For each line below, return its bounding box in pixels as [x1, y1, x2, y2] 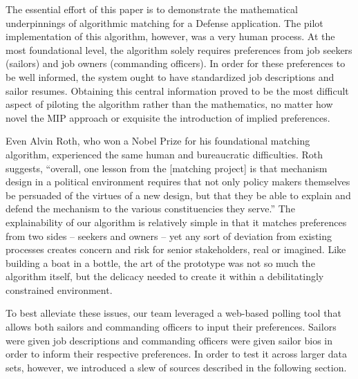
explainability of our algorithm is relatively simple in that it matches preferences [6, 214, 347, 229]
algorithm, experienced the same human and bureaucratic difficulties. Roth [6, 147, 323, 161]
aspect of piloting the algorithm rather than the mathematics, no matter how [6, 97, 333, 111]
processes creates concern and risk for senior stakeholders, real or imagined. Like [6, 242, 346, 257]
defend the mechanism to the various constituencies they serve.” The [6, 201, 295, 216]
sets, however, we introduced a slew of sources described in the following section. [6, 360, 347, 374]
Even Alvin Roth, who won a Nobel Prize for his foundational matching [6, 133, 310, 148]
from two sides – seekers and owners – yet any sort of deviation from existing [6, 228, 332, 243]
